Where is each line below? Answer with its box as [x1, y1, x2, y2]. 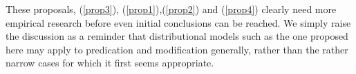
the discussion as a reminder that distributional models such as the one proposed [6, 29, 348, 43]
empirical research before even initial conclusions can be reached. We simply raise [6, 15, 351, 29]
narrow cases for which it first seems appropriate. [6, 56, 214, 70]
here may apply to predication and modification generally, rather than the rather [6, 42, 348, 56]
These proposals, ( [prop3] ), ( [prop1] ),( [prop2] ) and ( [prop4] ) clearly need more [6, 2, 337, 16]
